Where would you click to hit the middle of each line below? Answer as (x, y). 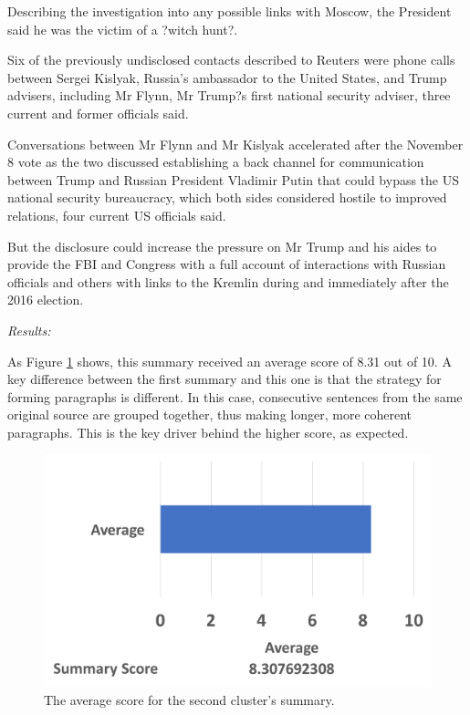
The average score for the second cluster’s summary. (189, 699)
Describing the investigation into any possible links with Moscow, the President (230, 11)
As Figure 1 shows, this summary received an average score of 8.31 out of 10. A (230, 361)
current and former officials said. (98, 113)
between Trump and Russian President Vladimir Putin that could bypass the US (234, 179)
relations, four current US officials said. (117, 215)
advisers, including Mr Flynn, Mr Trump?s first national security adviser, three (229, 95)
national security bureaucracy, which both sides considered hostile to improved (227, 197)
